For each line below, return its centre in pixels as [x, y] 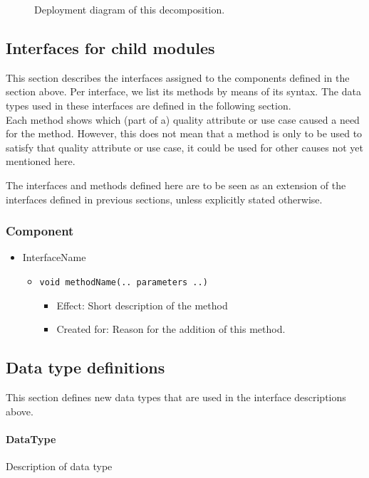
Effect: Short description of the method [142, 305]
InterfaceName [54, 257]
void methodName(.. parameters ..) [124, 282]
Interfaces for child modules [110, 47]
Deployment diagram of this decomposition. [130, 9]
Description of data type [59, 466]
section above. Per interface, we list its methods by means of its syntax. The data [183, 91]
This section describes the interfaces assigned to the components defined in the [178, 77]
